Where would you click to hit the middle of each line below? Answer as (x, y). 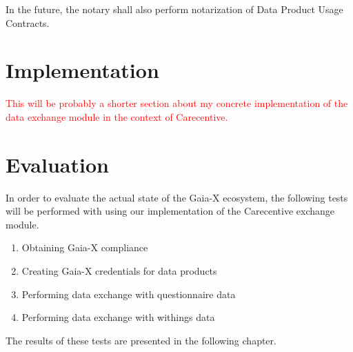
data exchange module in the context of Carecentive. (117, 116)
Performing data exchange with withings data (118, 317)
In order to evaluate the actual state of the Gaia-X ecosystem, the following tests (177, 197)
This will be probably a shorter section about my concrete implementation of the (177, 103)
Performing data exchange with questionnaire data (129, 294)
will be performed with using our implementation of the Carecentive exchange (170, 211)
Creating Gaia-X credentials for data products (119, 271)
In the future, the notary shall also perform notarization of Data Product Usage (174, 9)
